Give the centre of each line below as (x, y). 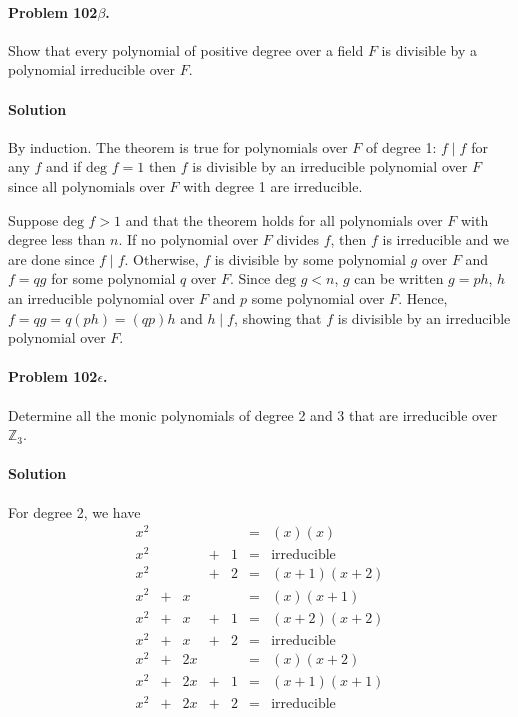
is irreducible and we (446, 239)
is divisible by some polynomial (310, 258)
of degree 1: (401, 146)
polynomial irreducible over (91, 69)
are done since (51, 258)
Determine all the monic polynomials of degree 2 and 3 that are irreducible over (253, 414)
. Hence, (423, 297)
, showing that (277, 317)
